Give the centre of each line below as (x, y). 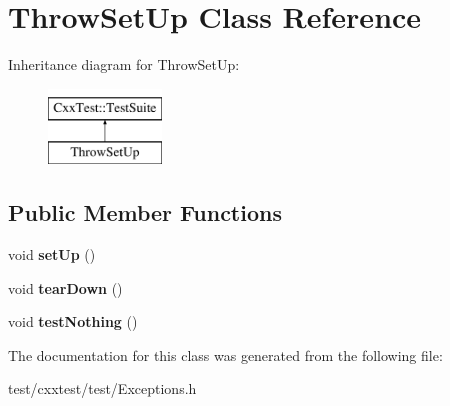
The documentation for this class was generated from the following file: (225, 354)
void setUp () (52, 254)
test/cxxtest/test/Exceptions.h (102, 388)
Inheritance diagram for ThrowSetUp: (124, 64)
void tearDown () (65, 287)
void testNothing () (73, 321)
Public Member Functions (145, 212)
